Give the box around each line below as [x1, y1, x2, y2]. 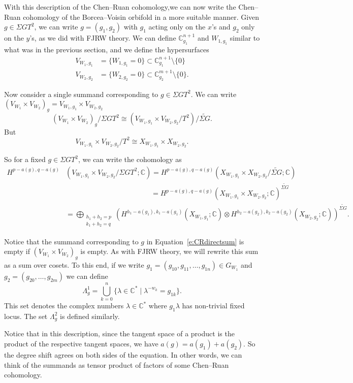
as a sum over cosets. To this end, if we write [4, 259, 144, 270]
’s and [211, 21, 231, 32]
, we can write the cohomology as [78, 154, 182, 165]
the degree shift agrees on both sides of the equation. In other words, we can [4, 349, 242, 360]
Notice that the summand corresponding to [4, 236, 139, 246]
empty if [4, 246, 30, 257]
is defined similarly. [60, 310, 120, 321]
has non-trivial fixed [182, 300, 245, 311]
